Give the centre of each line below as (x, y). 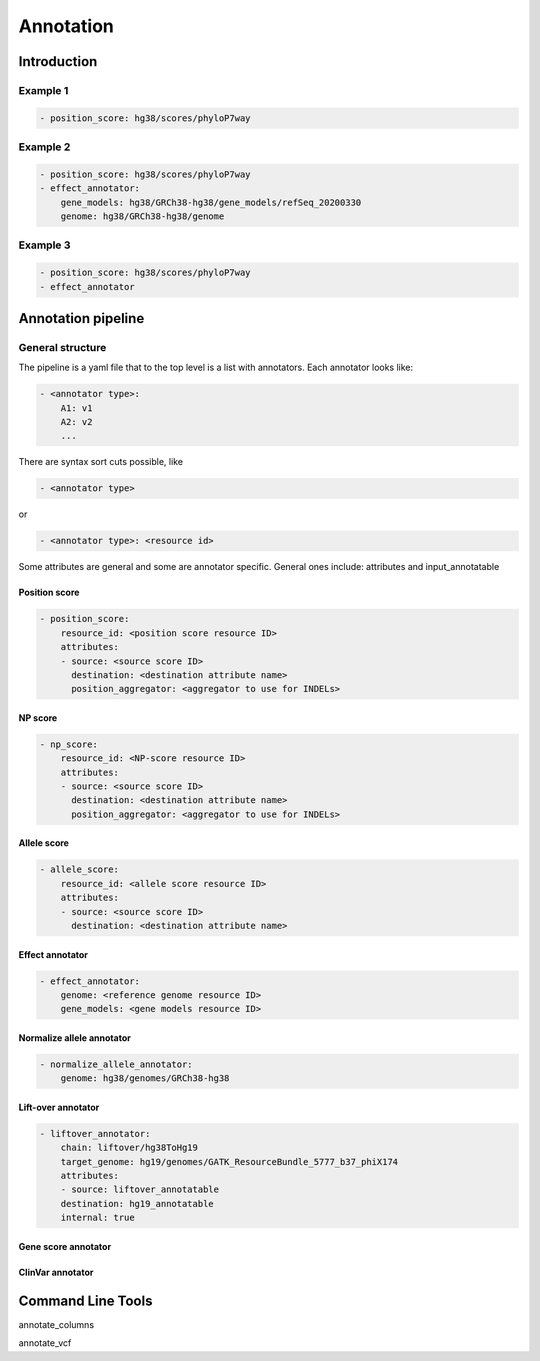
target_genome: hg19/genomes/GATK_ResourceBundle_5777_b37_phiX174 (229, 1161)
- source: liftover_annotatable (140, 1189)
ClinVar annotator (56, 1272)
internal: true (97, 1218)
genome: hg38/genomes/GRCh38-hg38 (145, 1078)
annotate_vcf (45, 1343)
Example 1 (43, 90)
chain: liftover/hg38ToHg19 (129, 1148)
